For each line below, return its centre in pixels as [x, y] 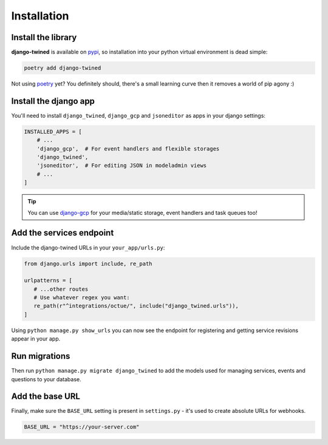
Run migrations [41, 356]
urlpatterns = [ [48, 280]
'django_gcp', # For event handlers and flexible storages [128, 148]
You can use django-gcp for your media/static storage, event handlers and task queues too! [142, 212]
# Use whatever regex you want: [82, 298]
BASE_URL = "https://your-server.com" [82, 427]
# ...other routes [61, 289]
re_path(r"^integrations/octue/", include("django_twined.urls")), [136, 306]
